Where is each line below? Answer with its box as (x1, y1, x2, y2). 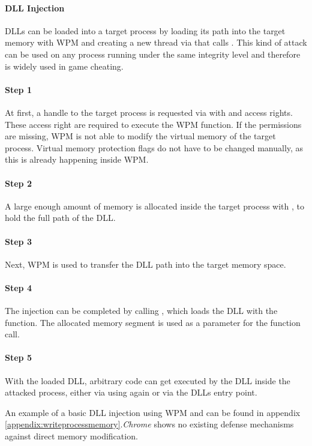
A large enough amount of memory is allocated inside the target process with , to (5, 199, 304, 212)
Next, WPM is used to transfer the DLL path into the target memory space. (5, 258, 286, 270)
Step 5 (5, 351, 32, 364)
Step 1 (5, 83, 32, 95)
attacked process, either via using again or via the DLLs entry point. (5, 386, 257, 399)
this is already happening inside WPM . (5, 153, 149, 166)
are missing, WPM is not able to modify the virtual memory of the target (5, 130, 276, 142)
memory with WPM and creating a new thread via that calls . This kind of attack (5, 36, 307, 49)
